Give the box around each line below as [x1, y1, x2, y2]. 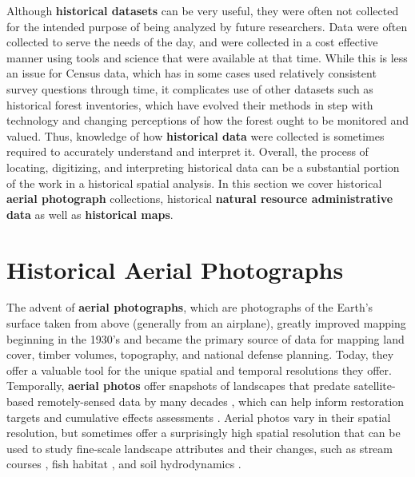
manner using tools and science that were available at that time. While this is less [6, 49, 408, 66]
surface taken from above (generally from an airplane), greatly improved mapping [6, 315, 406, 332]
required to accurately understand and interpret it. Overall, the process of [6, 143, 369, 160]
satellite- [353, 377, 396, 394]
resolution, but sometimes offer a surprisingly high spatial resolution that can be [6, 424, 401, 441]
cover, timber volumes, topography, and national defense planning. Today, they [6, 346, 394, 363]
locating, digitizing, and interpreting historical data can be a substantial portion [6, 158, 400, 175]
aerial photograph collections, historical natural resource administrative [6, 190, 393, 207]
